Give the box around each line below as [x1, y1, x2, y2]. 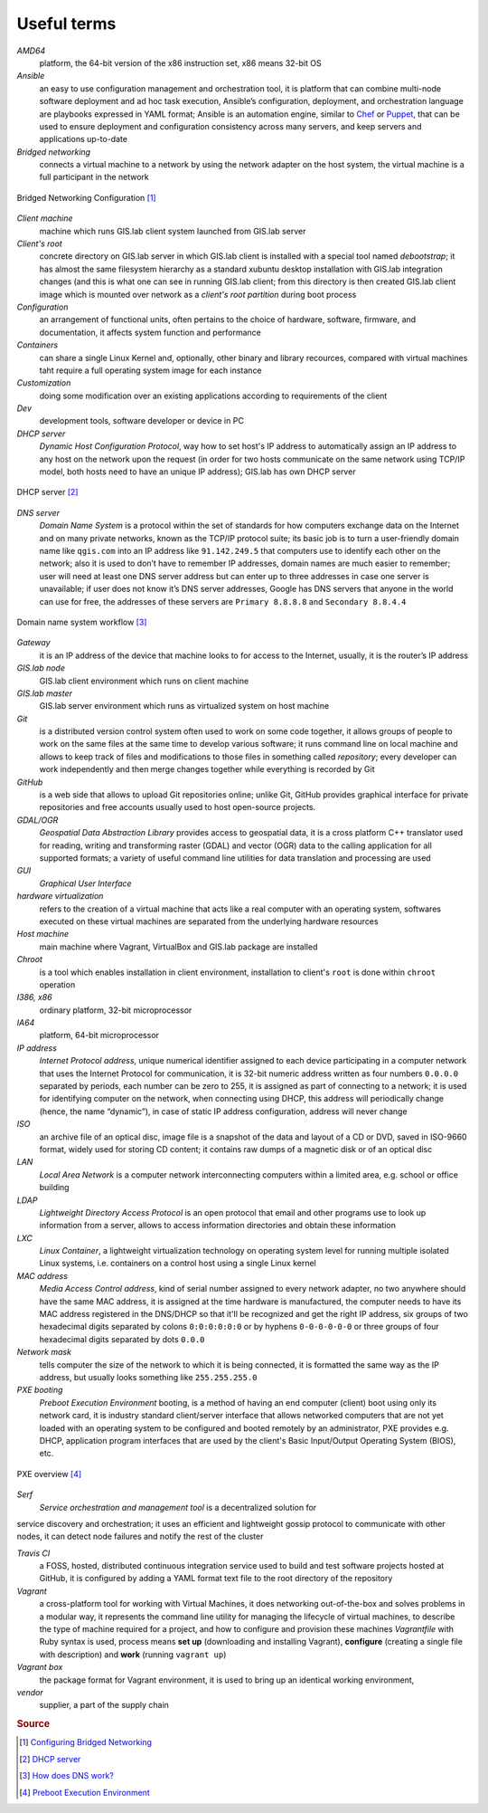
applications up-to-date [39, 134, 128, 145]
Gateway [16, 637, 51, 648]
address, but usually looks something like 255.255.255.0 [39, 1372, 258, 1382]
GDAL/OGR [16, 815, 59, 825]
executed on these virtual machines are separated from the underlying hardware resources [39, 915, 379, 927]
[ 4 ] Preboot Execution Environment [19, 1787, 151, 1798]
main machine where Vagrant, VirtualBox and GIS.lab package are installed [39, 941, 318, 952]
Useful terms [16, 14, 117, 33]
